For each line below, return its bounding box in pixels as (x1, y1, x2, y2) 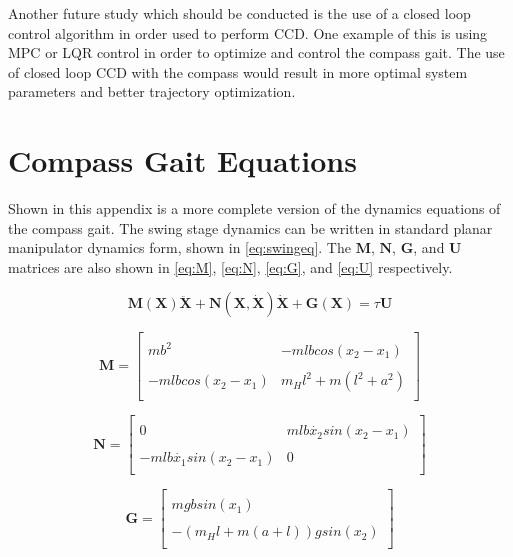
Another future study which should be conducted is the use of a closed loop (8, 3, 471, 23)
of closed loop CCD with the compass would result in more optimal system (8, 61, 468, 82)
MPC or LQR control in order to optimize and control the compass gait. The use (8, 42, 505, 63)
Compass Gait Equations (8, 140, 357, 181)
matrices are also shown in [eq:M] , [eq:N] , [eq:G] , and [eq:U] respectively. (8, 256, 453, 277)
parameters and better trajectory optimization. (8, 81, 296, 102)
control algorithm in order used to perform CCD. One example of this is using (8, 22, 488, 43)
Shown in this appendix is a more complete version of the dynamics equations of (8, 198, 501, 219)
